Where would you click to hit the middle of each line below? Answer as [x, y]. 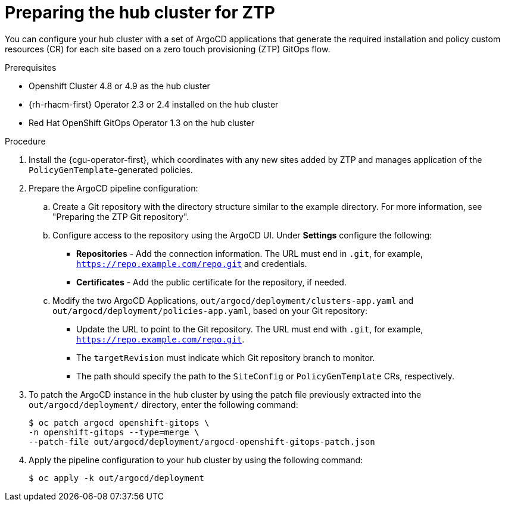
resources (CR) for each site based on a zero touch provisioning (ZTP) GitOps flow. [168, 49]
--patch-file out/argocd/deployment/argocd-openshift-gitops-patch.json [202, 441]
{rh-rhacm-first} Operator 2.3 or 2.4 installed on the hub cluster [154, 104]
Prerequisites [31, 67]
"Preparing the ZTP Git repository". [121, 216]
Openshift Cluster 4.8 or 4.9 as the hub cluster [119, 86]
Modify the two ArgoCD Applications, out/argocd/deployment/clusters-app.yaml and [233, 300]
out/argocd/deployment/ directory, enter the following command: [163, 404]
